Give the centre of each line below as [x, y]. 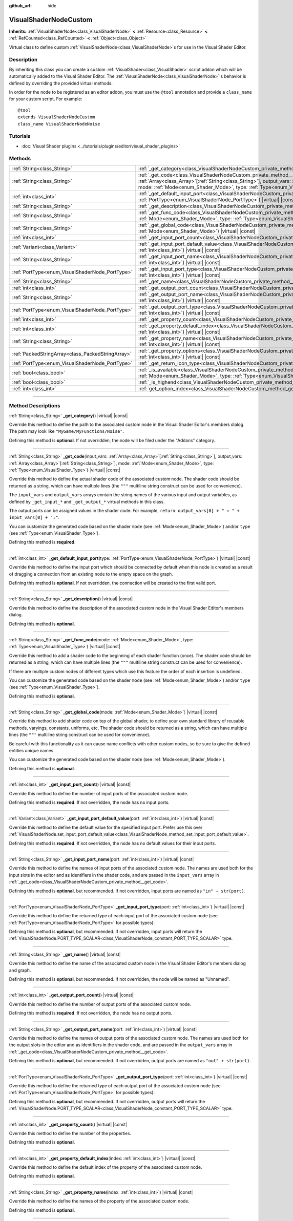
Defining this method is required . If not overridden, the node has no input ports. [89, 802]
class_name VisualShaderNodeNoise [59, 124]
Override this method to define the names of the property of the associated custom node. [99, 1201]
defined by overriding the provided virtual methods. [61, 83]
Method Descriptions [35, 406]
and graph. [20, 970]
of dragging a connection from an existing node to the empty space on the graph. [91, 574]
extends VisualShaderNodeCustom [56, 117]
